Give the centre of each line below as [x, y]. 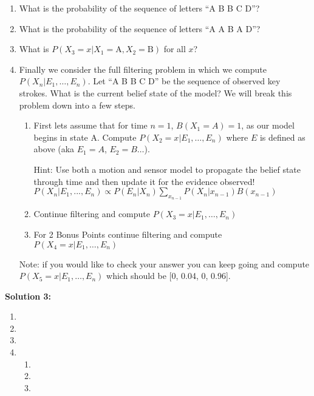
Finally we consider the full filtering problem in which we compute [143, 69]
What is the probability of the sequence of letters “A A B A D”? [140, 28]
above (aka [54, 149]
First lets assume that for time [90, 125]
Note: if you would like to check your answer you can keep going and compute [164, 263]
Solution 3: [28, 296]
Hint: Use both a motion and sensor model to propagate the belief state [167, 169]
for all [175, 49]
